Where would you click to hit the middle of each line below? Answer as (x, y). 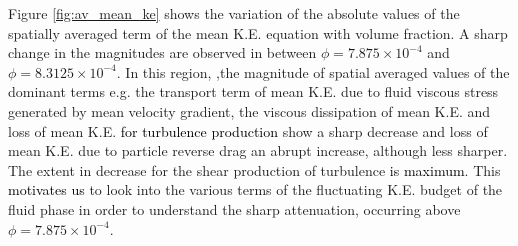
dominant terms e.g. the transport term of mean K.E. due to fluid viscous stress (253, 91)
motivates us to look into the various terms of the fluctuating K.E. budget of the (255, 189)
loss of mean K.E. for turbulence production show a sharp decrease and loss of (248, 130)
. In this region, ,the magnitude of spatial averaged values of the (313, 71)
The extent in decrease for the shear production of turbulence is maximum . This (254, 169)
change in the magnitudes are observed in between (162, 52)
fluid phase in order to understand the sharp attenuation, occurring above (234, 208)
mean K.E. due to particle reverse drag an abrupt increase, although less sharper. (258, 150)
